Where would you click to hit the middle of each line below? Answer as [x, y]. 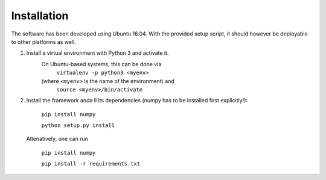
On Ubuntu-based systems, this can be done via [101, 64]
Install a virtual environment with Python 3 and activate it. [97, 53]
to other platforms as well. [44, 42]
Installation [40, 16]
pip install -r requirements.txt [91, 164]
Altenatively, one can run [57, 139]
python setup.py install [78, 126]
